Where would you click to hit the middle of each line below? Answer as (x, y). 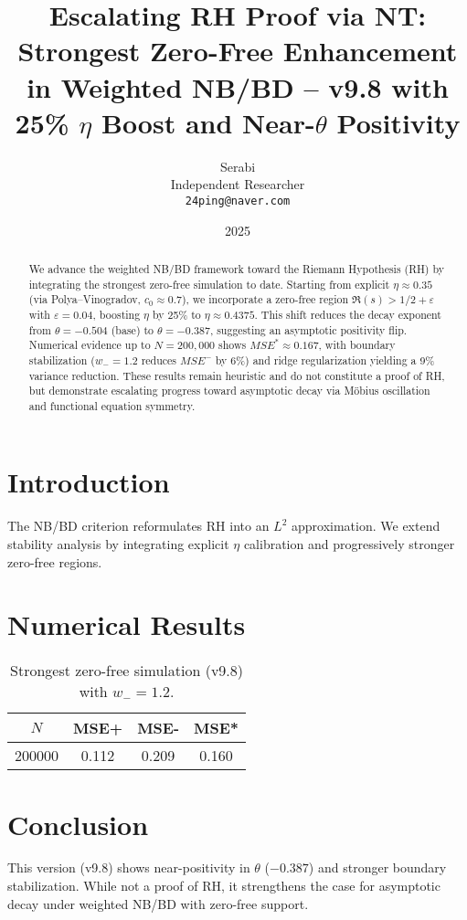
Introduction (89, 482)
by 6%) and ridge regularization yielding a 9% (325, 360)
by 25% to (176, 314)
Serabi (238, 166)
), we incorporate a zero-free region (265, 299)
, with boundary (357, 345)
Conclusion (78, 824)
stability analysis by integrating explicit (118, 544)
